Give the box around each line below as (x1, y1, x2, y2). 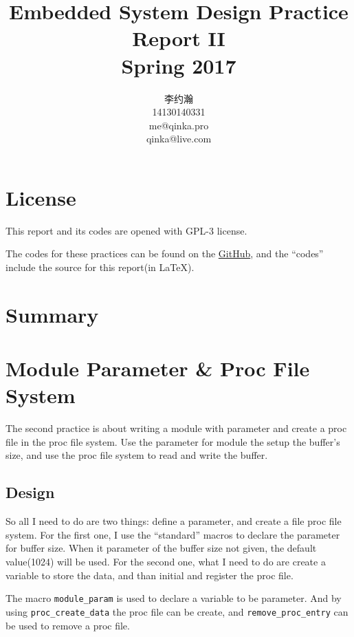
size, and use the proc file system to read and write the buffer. (5, 448, 268, 462)
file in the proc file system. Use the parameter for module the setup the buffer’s (5, 434, 340, 449)
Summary (5, 300, 99, 328)
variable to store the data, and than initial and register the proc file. (5, 568, 294, 582)
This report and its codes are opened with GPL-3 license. (5, 223, 247, 237)
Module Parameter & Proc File (5, 354, 310, 382)
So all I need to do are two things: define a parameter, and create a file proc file (5, 514, 342, 528)
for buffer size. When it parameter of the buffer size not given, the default (5, 541, 317, 555)
